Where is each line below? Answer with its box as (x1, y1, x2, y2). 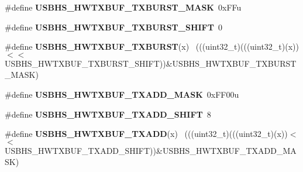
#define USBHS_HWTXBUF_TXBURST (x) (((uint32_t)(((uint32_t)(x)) (5, 40, 299, 53)
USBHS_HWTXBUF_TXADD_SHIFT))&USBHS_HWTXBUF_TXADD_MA (5, 144, 297, 156)
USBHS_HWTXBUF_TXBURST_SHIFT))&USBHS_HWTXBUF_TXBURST (5, 57, 297, 69)
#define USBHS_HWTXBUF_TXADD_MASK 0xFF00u (5, 88, 239, 100)
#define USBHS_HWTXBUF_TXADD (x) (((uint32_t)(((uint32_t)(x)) (5, 128, 288, 140)
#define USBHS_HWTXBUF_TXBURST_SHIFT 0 (5, 20, 222, 33)
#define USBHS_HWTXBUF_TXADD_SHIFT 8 (5, 108, 211, 120)
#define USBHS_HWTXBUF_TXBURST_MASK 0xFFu (5, 1, 242, 13)
